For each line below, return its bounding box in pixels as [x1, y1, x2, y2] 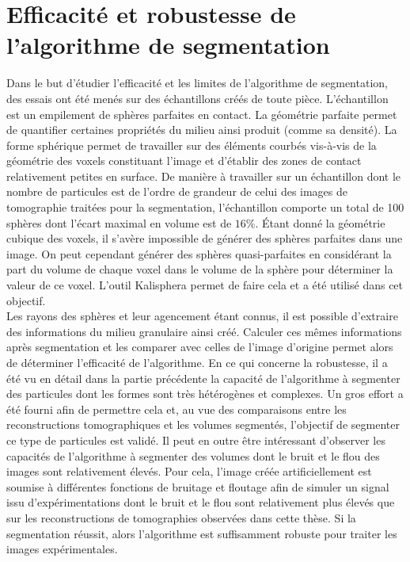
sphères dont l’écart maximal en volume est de [6, 214, 232, 231]
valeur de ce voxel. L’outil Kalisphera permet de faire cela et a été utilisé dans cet [6, 277, 404, 293]
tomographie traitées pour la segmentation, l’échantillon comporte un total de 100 [6, 199, 404, 216]
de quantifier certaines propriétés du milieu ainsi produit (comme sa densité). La [6, 121, 397, 138]
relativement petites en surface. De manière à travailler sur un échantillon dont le [6, 167, 401, 184]
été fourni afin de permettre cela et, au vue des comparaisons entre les [6, 400, 347, 417]
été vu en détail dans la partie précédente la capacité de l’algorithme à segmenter [6, 369, 401, 386]
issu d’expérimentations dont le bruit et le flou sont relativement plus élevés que [6, 494, 395, 510]
